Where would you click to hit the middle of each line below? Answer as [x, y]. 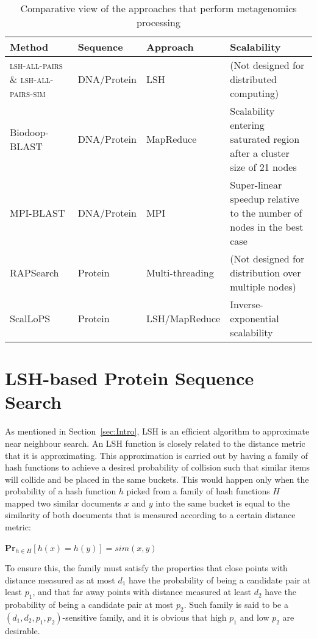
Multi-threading [180, 273]
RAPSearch [34, 273]
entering [247, 125]
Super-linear [256, 185]
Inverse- [247, 304]
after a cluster [260, 153]
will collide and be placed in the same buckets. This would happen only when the [157, 479]
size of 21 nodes [263, 167]
